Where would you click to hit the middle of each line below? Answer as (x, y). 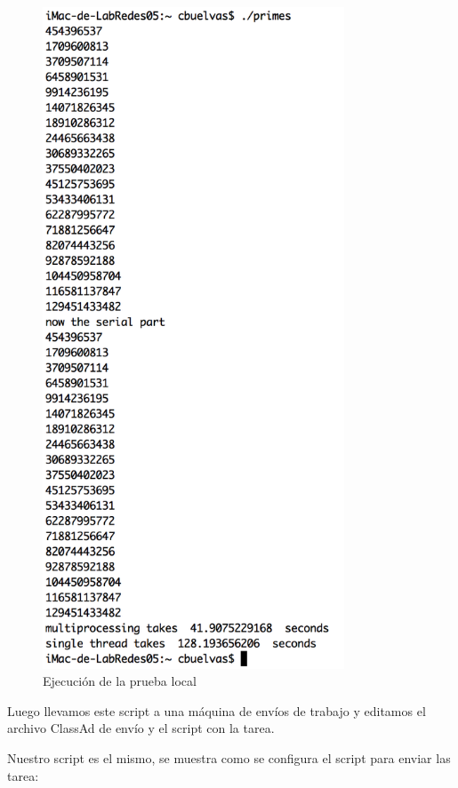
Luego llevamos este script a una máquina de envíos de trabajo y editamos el (217, 710)
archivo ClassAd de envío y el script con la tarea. (141, 728)
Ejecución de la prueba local (120, 681)
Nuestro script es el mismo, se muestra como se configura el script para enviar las (229, 757)
